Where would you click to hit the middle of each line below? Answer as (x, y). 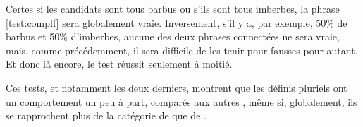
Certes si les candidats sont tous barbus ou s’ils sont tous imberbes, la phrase (173, 8)
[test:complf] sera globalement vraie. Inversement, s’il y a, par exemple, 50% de (177, 22)
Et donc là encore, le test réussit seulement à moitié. (119, 64)
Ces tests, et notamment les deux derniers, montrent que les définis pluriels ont (177, 87)
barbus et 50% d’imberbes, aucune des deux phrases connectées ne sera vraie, (173, 36)
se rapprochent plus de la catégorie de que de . (106, 115)
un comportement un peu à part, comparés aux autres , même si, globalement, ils (181, 101)
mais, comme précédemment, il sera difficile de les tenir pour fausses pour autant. (182, 50)
